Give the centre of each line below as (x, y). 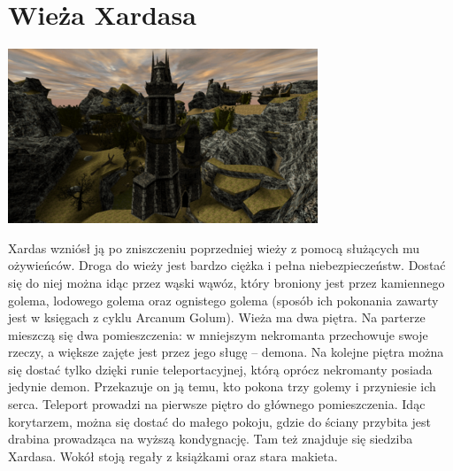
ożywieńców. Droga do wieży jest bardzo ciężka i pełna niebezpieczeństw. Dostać (227, 265)
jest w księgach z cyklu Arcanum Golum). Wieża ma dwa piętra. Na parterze (217, 317)
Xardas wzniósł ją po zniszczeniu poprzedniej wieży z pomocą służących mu (214, 247)
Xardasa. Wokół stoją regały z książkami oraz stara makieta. (173, 456)
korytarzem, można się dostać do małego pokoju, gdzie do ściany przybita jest (219, 421)
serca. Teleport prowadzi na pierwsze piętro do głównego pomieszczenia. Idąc (217, 404)
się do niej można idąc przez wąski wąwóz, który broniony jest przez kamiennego (226, 282)
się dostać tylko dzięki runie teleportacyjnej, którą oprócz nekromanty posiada (220, 369)
